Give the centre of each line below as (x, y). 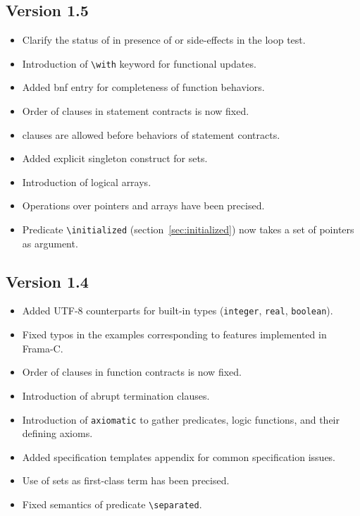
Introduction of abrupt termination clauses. (116, 395)
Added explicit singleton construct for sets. (115, 158)
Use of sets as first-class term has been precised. (126, 480)
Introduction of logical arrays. (87, 182)
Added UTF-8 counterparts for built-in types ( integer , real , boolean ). (178, 311)
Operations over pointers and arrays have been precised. (143, 205)
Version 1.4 (47, 281)
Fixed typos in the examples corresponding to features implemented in (174, 334)
